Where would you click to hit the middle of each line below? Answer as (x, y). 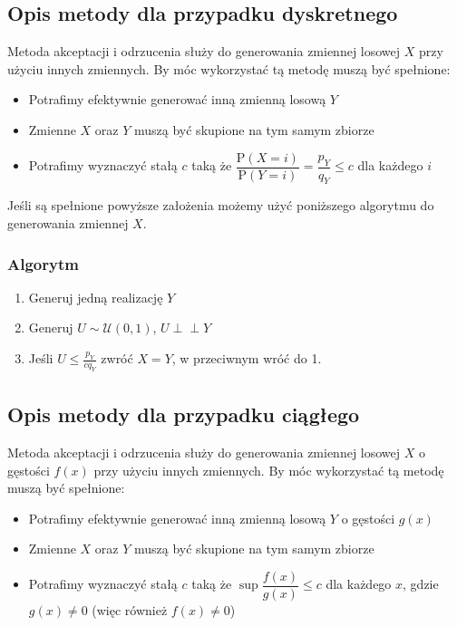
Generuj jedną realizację (96, 297)
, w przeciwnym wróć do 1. (247, 358)
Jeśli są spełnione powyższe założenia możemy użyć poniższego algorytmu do (221, 205)
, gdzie (421, 584)
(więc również (130, 610)
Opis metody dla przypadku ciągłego (184, 414)
